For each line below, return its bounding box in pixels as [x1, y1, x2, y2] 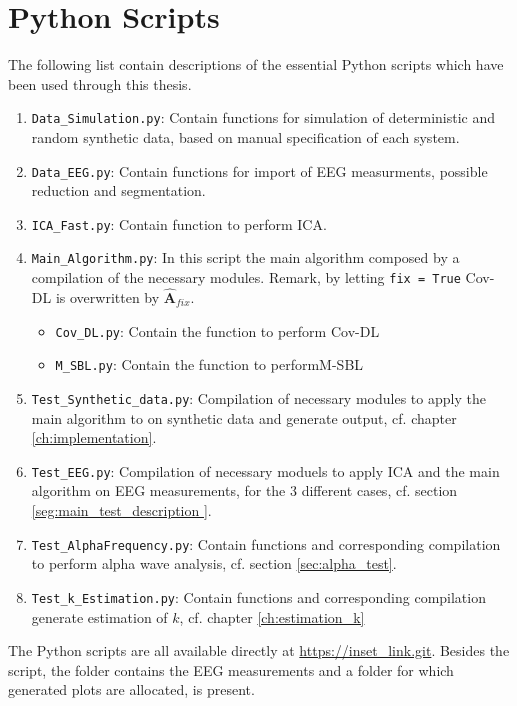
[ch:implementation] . [31, 427, 157, 448]
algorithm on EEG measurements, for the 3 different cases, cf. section [31, 480, 458, 501]
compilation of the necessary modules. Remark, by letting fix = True [31, 267, 461, 288]
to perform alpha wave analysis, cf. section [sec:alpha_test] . [31, 553, 397, 574]
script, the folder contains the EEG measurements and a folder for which [8, 659, 454, 680]
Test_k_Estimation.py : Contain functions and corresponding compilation [31, 586, 486, 607]
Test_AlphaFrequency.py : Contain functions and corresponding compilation [31, 533, 501, 554]
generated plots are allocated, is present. [8, 679, 255, 700]
